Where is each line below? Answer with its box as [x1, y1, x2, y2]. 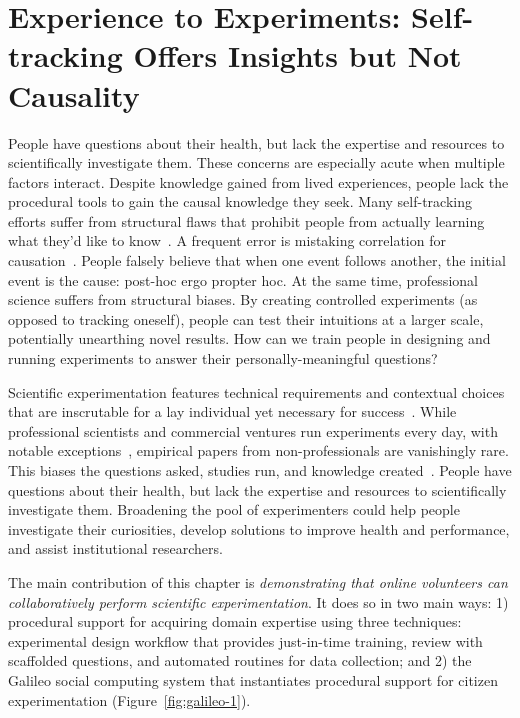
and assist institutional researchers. [8, 538, 223, 559]
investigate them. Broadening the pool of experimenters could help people [8, 499, 460, 520]
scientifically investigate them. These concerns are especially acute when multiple [8, 152, 505, 173]
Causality [8, 74, 140, 115]
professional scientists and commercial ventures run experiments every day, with [8, 420, 498, 441]
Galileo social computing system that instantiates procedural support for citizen [8, 669, 498, 690]
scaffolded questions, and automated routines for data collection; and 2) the [8, 650, 472, 671]
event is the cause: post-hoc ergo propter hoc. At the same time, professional [8, 269, 478, 290]
